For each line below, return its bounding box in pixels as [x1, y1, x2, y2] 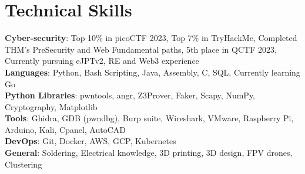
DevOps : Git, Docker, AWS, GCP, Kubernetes [5, 135, 176, 147]
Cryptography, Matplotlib [5, 100, 98, 112]
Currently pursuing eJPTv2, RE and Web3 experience [5, 54, 199, 67]
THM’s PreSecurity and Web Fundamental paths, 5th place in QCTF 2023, [5, 43, 277, 55]
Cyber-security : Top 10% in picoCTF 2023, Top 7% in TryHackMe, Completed [5, 32, 297, 44]
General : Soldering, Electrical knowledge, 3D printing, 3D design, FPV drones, [5, 146, 293, 159]
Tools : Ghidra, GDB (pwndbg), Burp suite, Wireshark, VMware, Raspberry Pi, [5, 112, 294, 124]
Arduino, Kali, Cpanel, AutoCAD [5, 123, 126, 135]
